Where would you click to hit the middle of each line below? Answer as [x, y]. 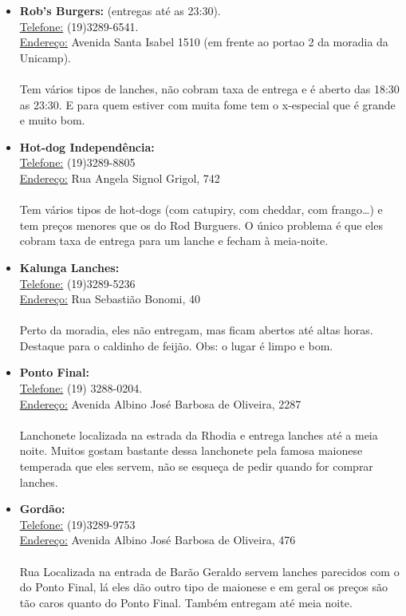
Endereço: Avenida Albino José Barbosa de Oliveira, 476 [158, 540]
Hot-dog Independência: [87, 146]
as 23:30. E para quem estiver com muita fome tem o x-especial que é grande [207, 104]
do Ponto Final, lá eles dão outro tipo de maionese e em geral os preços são [204, 587]
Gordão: [42, 509]
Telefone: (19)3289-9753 [77, 524]
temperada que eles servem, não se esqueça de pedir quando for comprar [196, 466]
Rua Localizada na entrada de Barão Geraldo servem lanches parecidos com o [209, 571]
